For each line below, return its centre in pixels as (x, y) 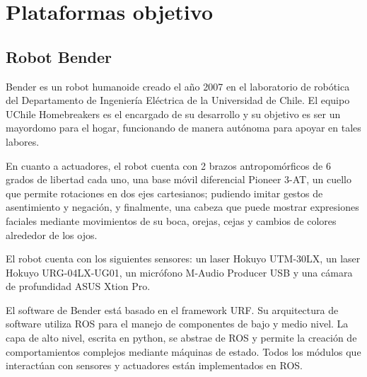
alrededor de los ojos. (52, 234)
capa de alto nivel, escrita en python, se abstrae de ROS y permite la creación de (181, 338)
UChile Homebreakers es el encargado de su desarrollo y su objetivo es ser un (173, 114)
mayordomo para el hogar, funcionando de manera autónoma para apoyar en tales (183, 128)
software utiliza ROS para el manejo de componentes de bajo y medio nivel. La (177, 324)
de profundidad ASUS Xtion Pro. (78, 286)
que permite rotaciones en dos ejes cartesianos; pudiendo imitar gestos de (164, 193)
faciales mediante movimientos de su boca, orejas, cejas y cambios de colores (171, 220)
